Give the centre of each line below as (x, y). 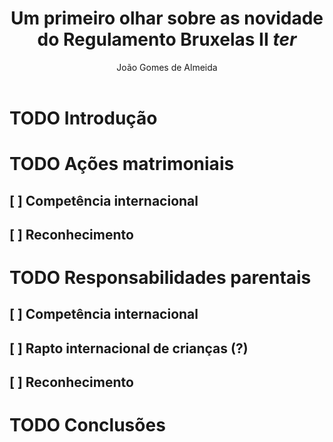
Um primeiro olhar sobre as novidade (167, 18)
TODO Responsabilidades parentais (160, 278)
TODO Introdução (83, 118)
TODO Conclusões (87, 425)
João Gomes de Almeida (167, 67)
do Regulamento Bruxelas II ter (167, 39)
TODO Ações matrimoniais (122, 164)
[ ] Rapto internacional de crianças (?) (129, 348)
